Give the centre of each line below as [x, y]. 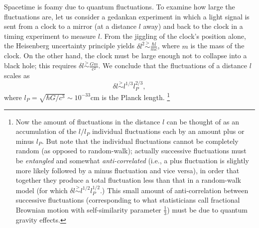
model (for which [42, 190]
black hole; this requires [40, 65]
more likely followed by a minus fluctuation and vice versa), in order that [128, 170]
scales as [17, 75]
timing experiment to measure [50, 36]
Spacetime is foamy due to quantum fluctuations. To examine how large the [120, 6]
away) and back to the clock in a [193, 26]
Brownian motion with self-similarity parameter [88, 209]
